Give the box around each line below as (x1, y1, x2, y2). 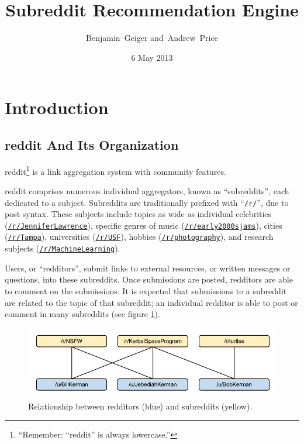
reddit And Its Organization (5, 135, 179, 153)
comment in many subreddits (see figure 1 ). (5, 308, 160, 320)
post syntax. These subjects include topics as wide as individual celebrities (5, 208, 272, 220)
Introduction (5, 95, 109, 119)
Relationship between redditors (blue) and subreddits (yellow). (28, 400, 253, 412)
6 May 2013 (131, 51, 173, 63)
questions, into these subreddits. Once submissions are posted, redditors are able (5, 273, 293, 285)
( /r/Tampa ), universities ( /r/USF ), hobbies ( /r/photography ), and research (5, 230, 274, 243)
